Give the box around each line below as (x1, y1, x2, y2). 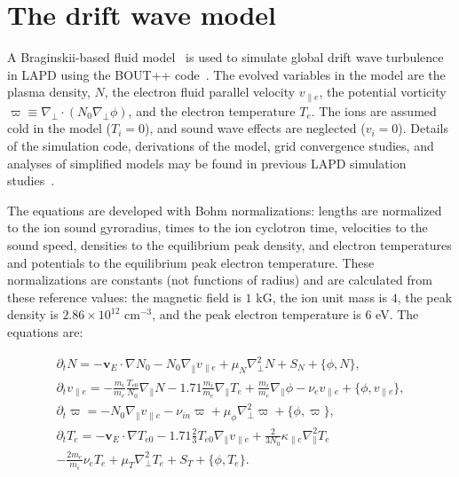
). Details (398, 119, 449, 137)
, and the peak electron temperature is (152, 305, 361, 324)
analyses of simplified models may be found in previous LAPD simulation (7, 153, 407, 172)
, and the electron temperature (128, 101, 296, 120)
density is (7, 305, 59, 324)
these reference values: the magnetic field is (7, 287, 241, 306)
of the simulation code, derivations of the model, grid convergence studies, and (7, 136, 434, 154)
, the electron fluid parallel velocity (104, 82, 296, 101)
